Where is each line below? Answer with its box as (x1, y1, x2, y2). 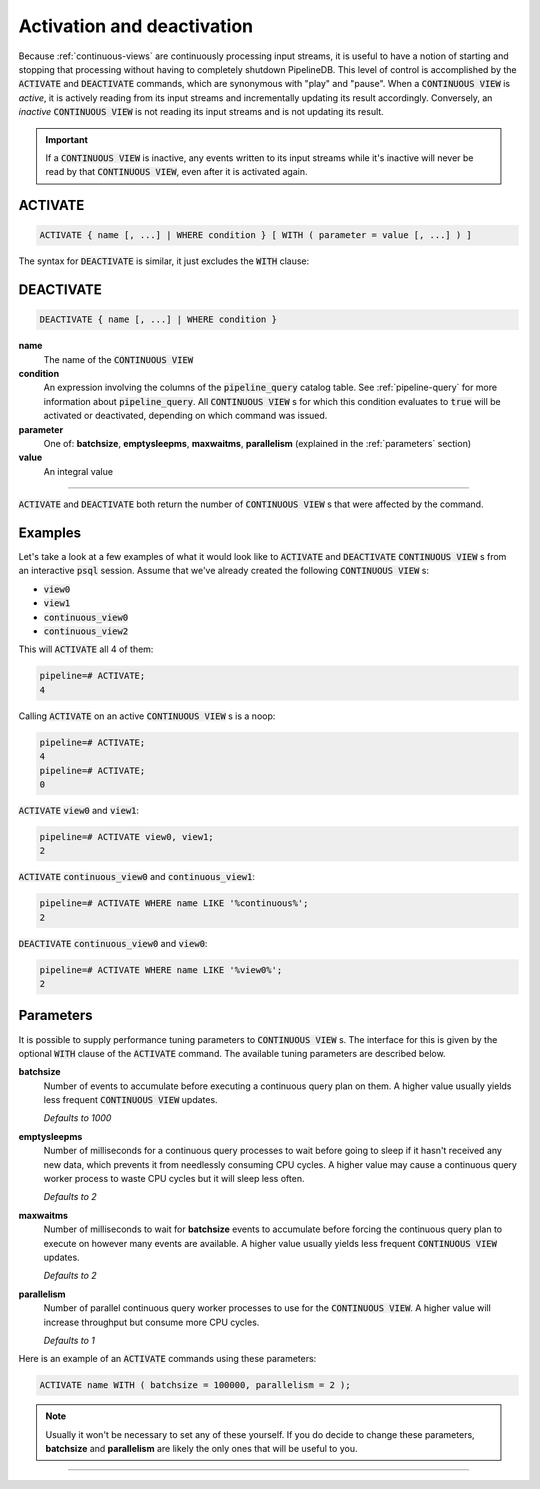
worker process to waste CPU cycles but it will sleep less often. (43, 1173, 305, 1185)
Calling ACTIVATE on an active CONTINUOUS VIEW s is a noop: (18, 710, 276, 722)
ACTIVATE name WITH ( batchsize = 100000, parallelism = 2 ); (39, 1380, 351, 1391)
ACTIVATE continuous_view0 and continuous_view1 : (18, 871, 255, 883)
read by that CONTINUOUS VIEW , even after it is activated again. (45, 166, 308, 178)
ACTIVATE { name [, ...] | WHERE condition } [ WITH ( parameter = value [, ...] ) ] (39, 230, 472, 241)
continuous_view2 (43, 626, 129, 637)
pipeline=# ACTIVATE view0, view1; (39, 831, 214, 842)
